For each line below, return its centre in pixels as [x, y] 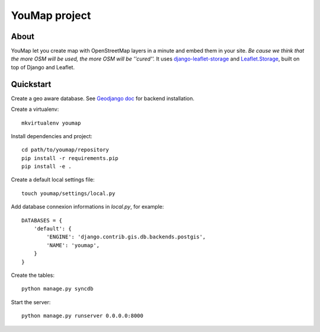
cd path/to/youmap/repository [65, 150]
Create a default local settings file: [53, 180]
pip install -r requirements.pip [70, 158]
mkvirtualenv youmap [51, 123]
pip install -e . [47, 167]
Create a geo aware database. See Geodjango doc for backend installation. [103, 98]
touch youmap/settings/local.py [68, 193]
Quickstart [31, 84]
